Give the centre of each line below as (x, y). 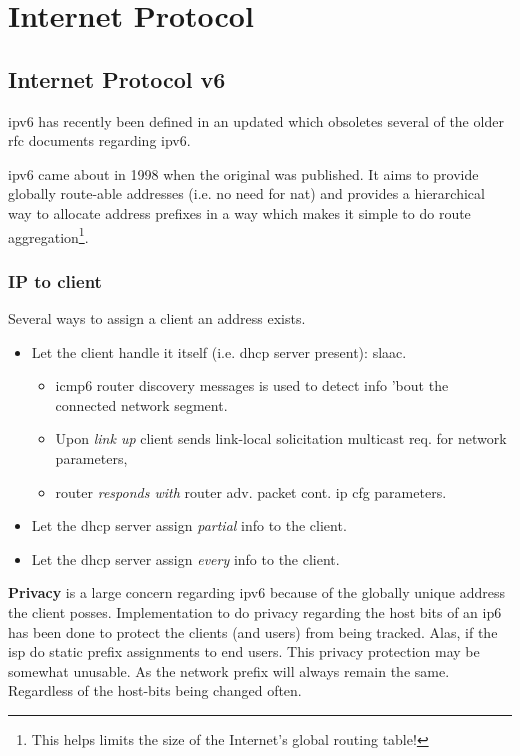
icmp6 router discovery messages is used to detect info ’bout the (252, 385)
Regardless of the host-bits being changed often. (155, 690)
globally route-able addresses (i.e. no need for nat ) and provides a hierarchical (246, 193)
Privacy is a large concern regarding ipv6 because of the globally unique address (257, 592)
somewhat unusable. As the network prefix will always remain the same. (229, 670)
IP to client (55, 280)
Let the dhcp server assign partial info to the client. (189, 525)
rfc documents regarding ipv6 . (99, 140)
